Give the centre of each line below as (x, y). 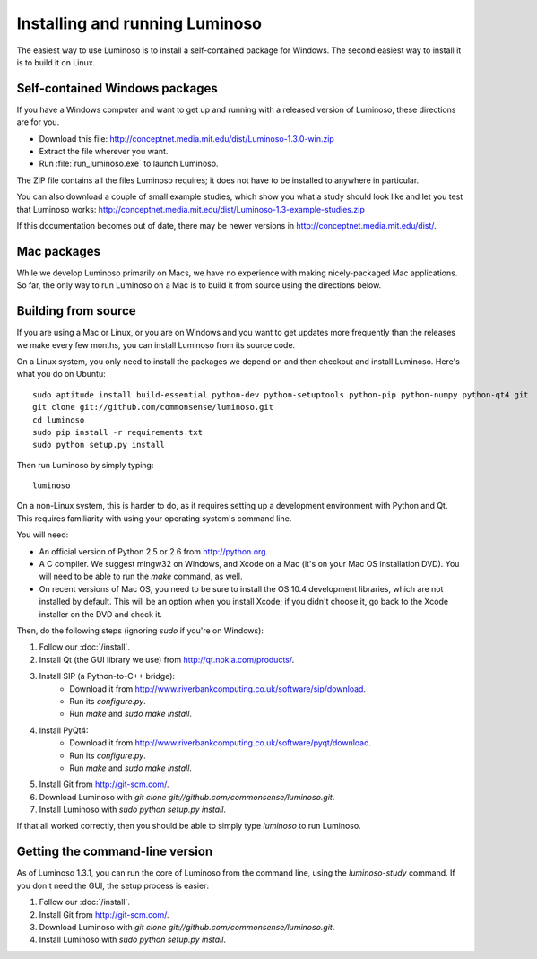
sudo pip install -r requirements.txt (118, 432)
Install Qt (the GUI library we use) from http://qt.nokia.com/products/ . (167, 659)
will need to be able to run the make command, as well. (141, 576)
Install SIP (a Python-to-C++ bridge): (107, 676)
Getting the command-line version (115, 852)
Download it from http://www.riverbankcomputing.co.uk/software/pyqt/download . (221, 743)
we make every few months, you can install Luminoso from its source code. (156, 344)
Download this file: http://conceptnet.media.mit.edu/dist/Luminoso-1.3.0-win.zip (187, 138)
